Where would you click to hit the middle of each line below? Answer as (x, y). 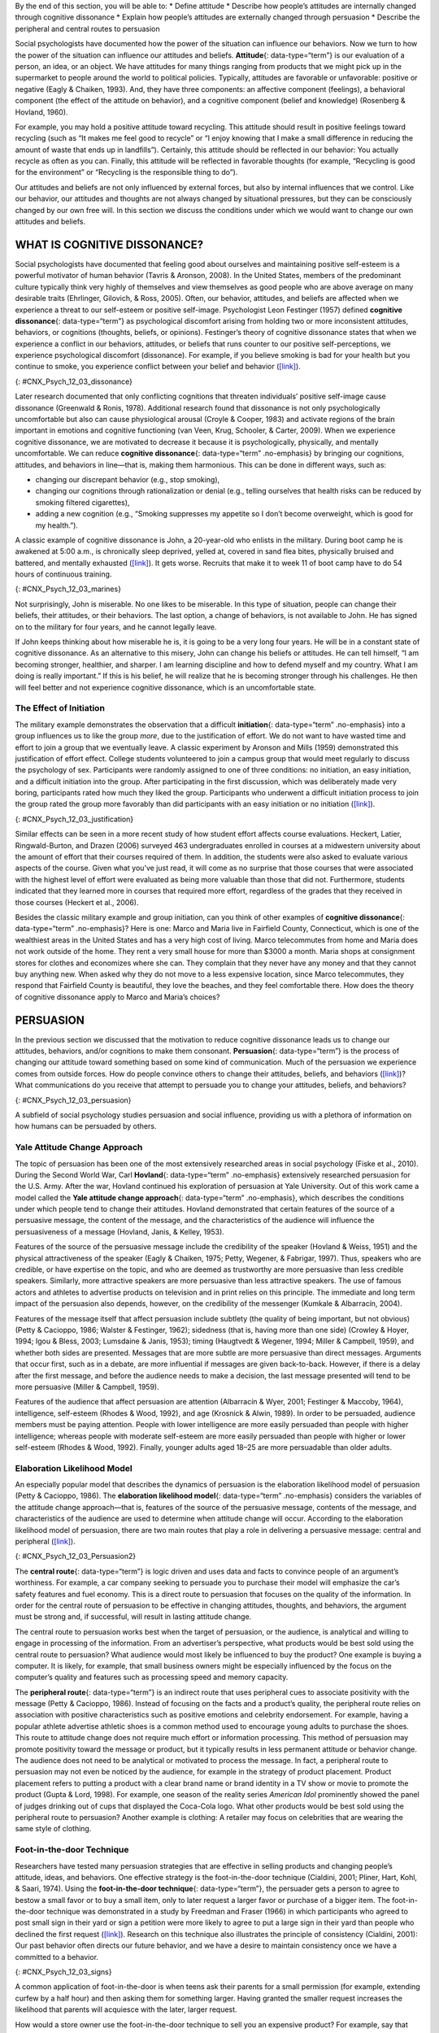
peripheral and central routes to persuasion (87, 28)
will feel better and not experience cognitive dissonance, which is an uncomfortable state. (165, 687)
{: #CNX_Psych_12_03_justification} (74, 819)
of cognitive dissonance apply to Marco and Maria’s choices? (117, 997)
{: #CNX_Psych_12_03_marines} (68, 589)
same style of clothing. (53, 1829)
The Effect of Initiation (60, 708)
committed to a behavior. (57, 1957)
